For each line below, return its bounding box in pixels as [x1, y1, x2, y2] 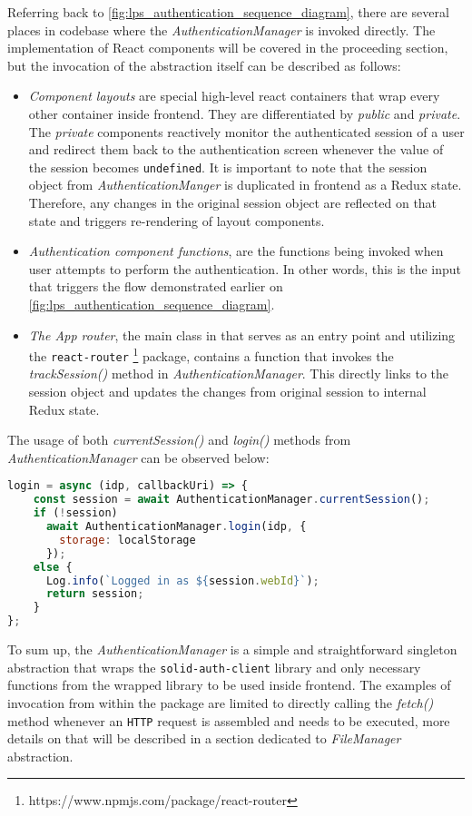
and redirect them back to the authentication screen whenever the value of [28, 140, 444, 159]
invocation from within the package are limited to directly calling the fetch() [7, 693, 434, 712]
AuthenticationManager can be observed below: [7, 447, 270, 467]
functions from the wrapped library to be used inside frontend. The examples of [7, 675, 451, 694]
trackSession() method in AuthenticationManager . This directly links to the [28, 364, 449, 383]
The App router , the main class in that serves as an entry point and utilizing [28, 325, 456, 344]
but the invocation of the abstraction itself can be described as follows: [7, 55, 401, 74]
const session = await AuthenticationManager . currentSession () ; [33, 493, 430, 506]
